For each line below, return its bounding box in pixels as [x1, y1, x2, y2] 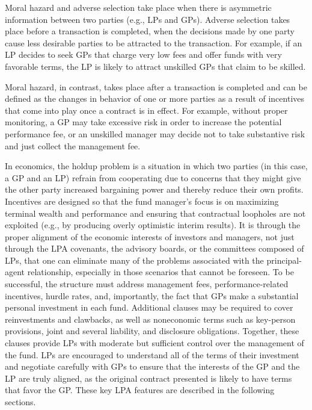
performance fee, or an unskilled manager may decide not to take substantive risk [5, 127, 305, 140]
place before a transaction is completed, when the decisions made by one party [5, 25, 295, 37]
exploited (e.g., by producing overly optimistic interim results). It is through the [5, 219, 301, 231]
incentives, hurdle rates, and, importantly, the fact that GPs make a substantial [5, 289, 299, 302]
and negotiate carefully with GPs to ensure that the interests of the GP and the [5, 360, 300, 373]
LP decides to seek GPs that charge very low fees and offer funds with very [5, 48, 282, 61]
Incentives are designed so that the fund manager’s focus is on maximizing [5, 194, 279, 207]
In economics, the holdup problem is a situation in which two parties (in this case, [5, 160, 308, 172]
